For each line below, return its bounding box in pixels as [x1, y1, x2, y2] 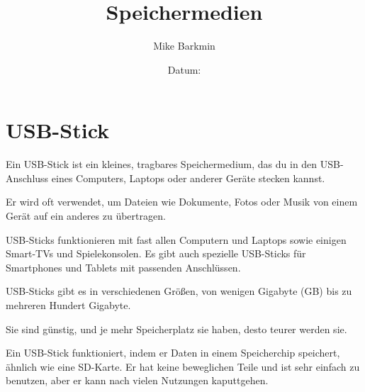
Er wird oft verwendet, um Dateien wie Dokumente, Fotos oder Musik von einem [6, 194, 358, 209]
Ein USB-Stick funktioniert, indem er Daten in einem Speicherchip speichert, [6, 345, 340, 360]
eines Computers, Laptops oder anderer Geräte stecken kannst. [51, 170, 325, 185]
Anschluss [6, 170, 49, 185]
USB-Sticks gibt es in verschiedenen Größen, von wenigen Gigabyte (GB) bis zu [6, 284, 352, 298]
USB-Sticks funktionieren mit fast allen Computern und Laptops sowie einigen [6, 232, 347, 247]
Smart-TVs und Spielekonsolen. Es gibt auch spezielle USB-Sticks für [6, 246, 306, 261]
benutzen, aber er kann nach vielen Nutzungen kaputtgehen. [6, 373, 269, 388]
